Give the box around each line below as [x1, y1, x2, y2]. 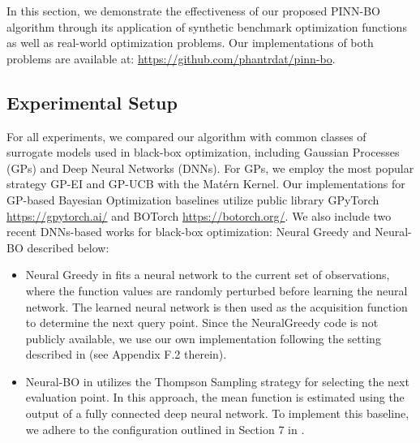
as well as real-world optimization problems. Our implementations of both [6, 34, 374, 51]
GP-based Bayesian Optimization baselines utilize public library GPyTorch [6, 191, 379, 208]
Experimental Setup [6, 89, 178, 114]
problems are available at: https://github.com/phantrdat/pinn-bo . [6, 49, 336, 67]
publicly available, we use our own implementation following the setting [25, 329, 381, 346]
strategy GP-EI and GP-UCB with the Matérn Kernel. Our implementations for [6, 175, 405, 192]
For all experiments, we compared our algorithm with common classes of [6, 127, 366, 144]
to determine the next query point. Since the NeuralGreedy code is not [25, 314, 379, 331]
